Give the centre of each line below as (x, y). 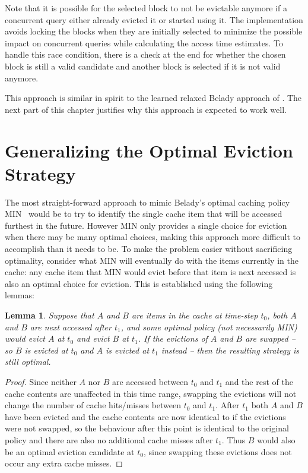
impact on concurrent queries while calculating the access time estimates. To (144, 42)
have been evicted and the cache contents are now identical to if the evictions (145, 416)
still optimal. (28, 362)
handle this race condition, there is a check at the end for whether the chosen (145, 54)
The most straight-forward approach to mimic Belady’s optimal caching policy (147, 202)
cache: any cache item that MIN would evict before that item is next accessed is (150, 272)
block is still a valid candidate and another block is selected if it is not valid (143, 66)
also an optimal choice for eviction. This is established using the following (139, 283)
